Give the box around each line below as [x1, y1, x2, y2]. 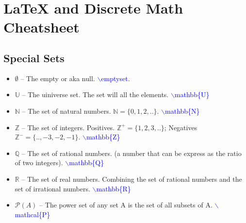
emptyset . [101, 73, 130, 83]
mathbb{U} [174, 89, 210, 100]
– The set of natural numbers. [22, 105, 111, 116]
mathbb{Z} [86, 132, 120, 142]
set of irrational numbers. [15, 183, 90, 193]
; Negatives [164, 122, 197, 132]
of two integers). [15, 157, 63, 168]
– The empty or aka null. [20, 73, 95, 83]
